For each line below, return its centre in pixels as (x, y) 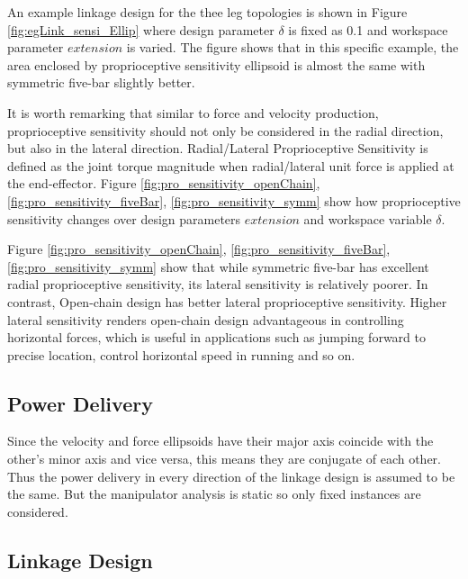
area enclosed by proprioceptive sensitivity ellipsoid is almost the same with (216, 64)
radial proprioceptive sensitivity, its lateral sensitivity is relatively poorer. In (218, 284)
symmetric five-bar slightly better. (101, 82)
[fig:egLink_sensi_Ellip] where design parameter (141, 29)
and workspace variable (368, 218)
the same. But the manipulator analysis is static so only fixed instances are (214, 494)
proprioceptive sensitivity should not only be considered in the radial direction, (225, 130)
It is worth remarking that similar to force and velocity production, (193, 112)
